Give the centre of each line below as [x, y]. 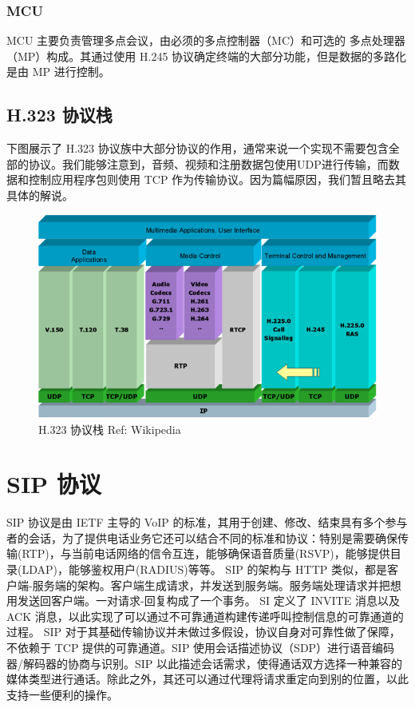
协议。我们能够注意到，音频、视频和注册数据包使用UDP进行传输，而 [208, 163]
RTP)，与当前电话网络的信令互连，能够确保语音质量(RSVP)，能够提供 [206, 553]
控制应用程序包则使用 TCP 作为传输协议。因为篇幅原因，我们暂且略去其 [217, 179]
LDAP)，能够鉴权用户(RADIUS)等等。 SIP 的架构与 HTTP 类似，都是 [204, 569]
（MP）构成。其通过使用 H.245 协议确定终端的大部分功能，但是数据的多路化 [207, 56]
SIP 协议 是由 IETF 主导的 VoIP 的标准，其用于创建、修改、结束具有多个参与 [207, 522]
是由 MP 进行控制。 [58, 72]
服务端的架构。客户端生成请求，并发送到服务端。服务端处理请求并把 [211, 585]
